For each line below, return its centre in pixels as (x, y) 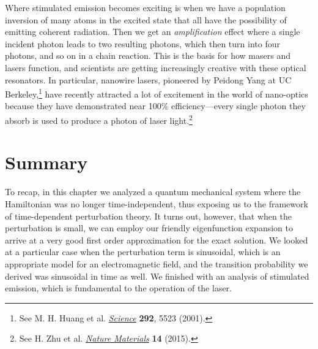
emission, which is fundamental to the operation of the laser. (118, 288)
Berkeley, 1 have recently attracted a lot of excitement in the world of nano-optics (157, 93)
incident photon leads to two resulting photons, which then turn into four (142, 43)
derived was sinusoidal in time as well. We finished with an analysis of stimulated (157, 276)
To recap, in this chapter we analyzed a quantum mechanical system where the (153, 192)
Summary (46, 162)
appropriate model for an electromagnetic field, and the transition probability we (157, 263)
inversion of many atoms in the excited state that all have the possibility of (146, 19)
